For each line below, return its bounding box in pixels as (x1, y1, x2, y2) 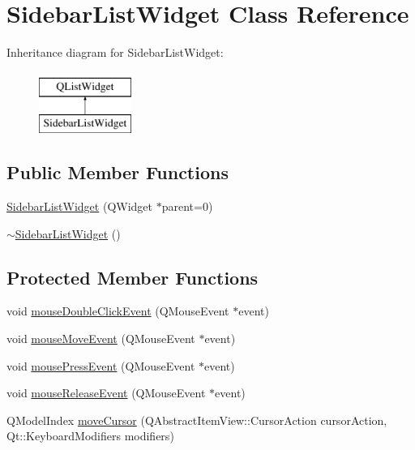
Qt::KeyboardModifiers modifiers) (6, 427, 174, 444)
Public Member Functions (6, 160, 229, 185)
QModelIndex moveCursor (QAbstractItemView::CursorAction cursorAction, (6, 411, 387, 428)
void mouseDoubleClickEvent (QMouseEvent (6, 302, 229, 319)
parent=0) (161, 198, 213, 215)
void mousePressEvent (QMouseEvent (6, 357, 195, 374)
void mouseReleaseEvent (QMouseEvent (6, 384, 206, 401)
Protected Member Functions (6, 264, 259, 289)
